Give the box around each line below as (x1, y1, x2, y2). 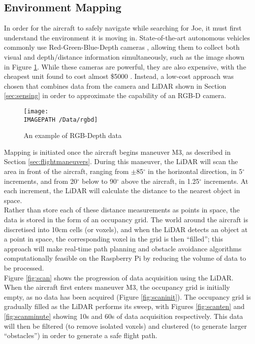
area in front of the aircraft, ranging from (4, 166, 129, 176)
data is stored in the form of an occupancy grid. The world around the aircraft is (4, 214, 248, 225)
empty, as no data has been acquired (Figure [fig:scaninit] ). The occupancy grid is (4, 291, 251, 302)
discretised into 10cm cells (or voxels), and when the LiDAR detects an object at (4, 224, 248, 234)
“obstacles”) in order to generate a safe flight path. (4, 330, 158, 341)
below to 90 (82, 175, 117, 186)
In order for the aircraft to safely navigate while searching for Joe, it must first (4, 23, 242, 33)
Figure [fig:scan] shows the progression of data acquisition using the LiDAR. (4, 272, 234, 282)
